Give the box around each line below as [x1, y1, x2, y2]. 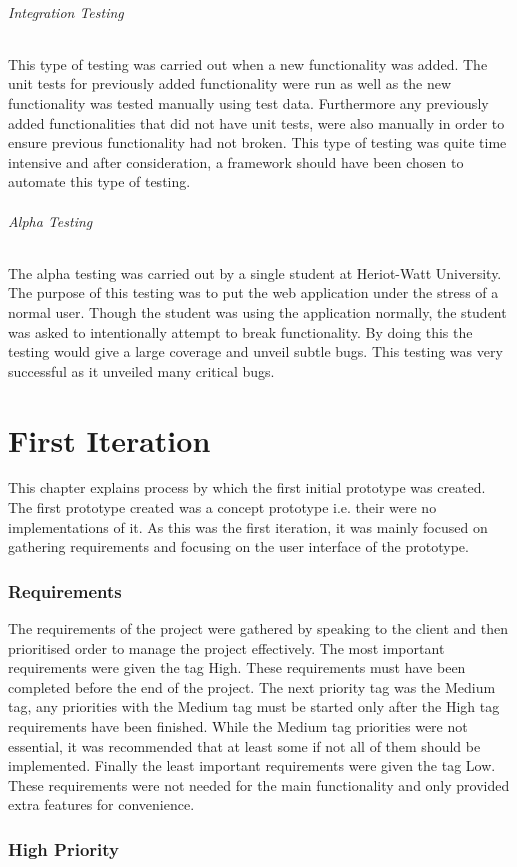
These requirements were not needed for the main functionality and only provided [8, 774, 510, 795]
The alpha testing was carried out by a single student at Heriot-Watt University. [8, 262, 502, 283]
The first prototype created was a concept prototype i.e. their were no [8, 497, 437, 518]
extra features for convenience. [8, 794, 195, 815]
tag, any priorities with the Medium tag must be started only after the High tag [8, 696, 500, 717]
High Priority [8, 836, 119, 861]
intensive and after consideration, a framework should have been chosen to [8, 151, 464, 172]
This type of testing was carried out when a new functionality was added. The [8, 53, 488, 74]
